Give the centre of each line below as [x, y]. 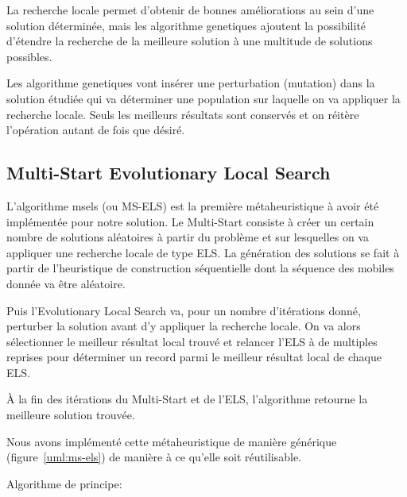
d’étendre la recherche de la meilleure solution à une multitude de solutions [190, 41]
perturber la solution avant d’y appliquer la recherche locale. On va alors [184, 326]
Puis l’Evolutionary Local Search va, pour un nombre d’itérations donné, [184, 310]
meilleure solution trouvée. [71, 415]
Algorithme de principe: [64, 483]
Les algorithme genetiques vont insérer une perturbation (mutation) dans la [191, 83]
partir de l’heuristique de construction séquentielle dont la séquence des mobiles [200, 268]
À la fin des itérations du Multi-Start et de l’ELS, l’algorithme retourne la [187, 399]
